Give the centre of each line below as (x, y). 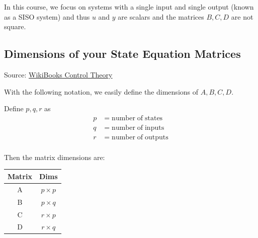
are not (242, 16)
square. (15, 26)
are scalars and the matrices (161, 16)
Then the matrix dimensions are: (55, 157)
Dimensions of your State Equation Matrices (122, 54)
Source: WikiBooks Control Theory (58, 74)
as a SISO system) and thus (47, 16)
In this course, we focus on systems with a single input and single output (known (129, 7)
